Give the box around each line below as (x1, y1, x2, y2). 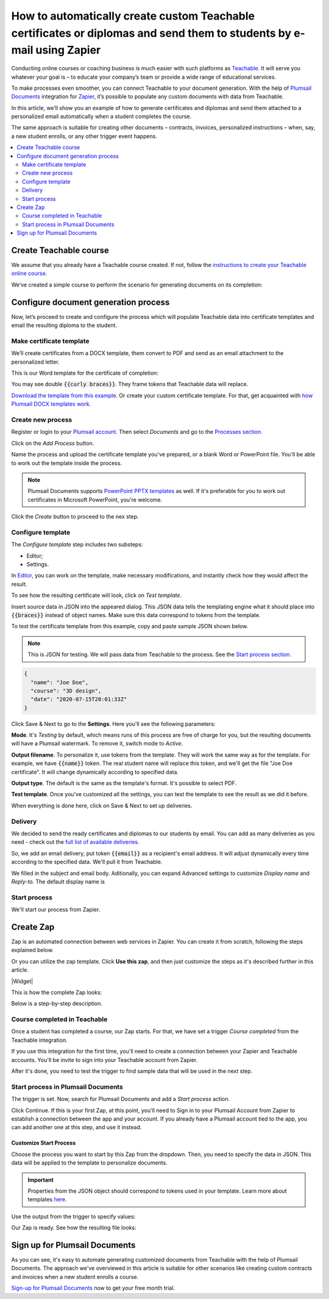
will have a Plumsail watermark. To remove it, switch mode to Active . (11, 740, 183, 747)
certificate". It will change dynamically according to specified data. (11, 768, 179, 775)
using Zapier (35, 43, 101, 57)
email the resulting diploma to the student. (11, 321, 118, 329)
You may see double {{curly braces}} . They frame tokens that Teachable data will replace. (11, 381, 249, 388)
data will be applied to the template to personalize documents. (11, 1159, 168, 1166)
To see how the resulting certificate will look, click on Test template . (11, 591, 182, 599)
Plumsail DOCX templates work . (11, 400, 91, 408)
